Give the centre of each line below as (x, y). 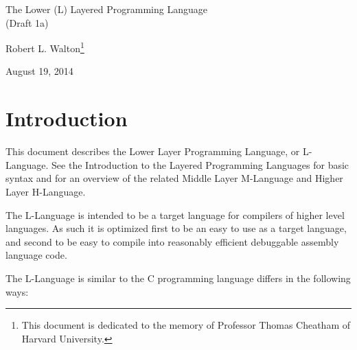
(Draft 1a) (27, 22)
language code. (36, 255)
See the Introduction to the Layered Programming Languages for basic (200, 164)
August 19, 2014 (39, 71)
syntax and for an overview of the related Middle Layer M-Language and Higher (174, 178)
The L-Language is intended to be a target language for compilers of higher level (175, 214)
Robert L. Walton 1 (45, 47)
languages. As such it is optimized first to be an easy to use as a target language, (176, 228)
